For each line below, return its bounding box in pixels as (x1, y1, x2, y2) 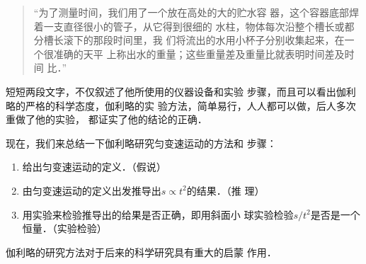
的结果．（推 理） (186, 183, 265, 197)
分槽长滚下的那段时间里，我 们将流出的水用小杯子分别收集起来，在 (33, 33, 345, 47)
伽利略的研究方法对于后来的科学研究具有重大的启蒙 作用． (6, 244, 277, 259)
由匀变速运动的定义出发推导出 (22, 183, 161, 197)
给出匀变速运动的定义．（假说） (22, 159, 166, 174)
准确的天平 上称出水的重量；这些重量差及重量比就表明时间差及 (53, 46, 345, 61)
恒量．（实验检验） (22, 221, 107, 236)
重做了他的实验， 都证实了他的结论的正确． (6, 112, 207, 127)
